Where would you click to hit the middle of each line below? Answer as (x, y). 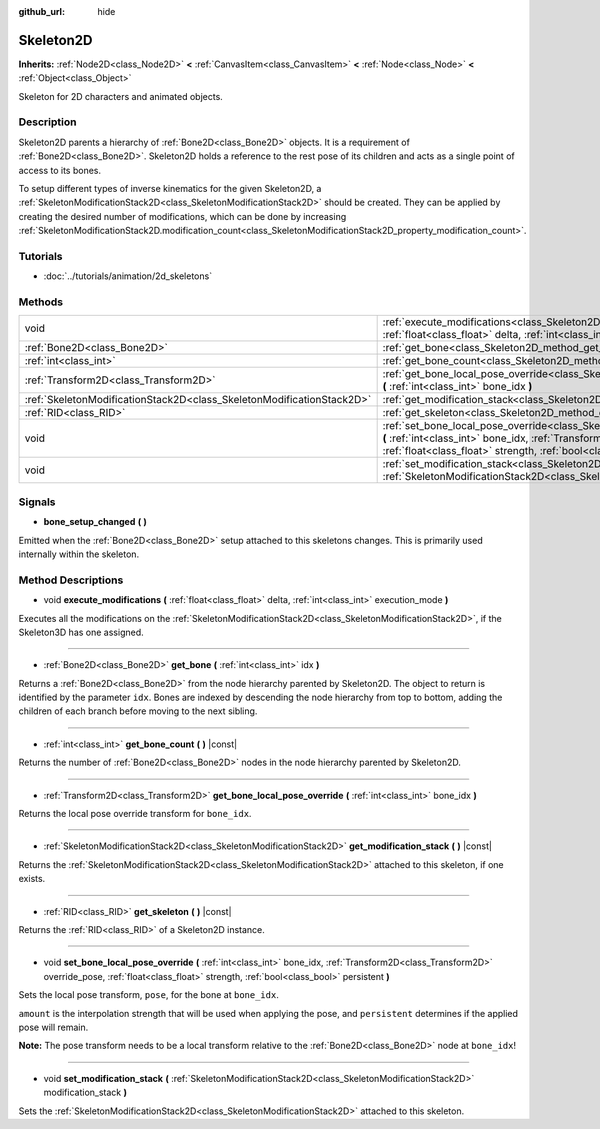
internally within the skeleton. (79, 554)
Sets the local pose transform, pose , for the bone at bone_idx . (148, 995)
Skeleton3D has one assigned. (81, 632)
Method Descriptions (71, 580)
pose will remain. (53, 1027)
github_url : (41, 11)
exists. (32, 879)
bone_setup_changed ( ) (95, 522)
